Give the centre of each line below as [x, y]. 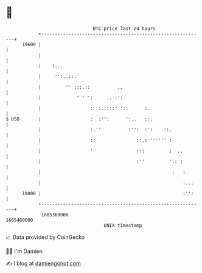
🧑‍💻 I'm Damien [24, 251]
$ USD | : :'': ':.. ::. [79, 119]
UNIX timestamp [123, 225]
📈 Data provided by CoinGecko [45, 237]
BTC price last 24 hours [124, 29]
